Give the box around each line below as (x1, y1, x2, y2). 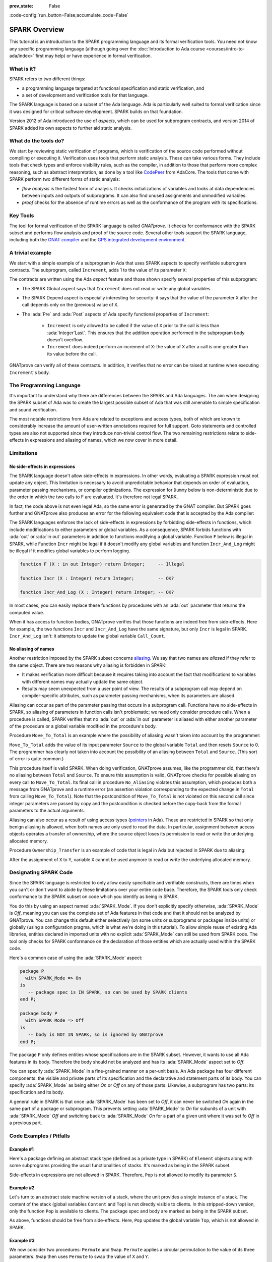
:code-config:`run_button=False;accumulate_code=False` (9, 12, 128, 18)
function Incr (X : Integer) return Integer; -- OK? (20, 575, 174, 581)
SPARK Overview (9, 25, 64, 34)
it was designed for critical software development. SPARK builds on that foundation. (9, 109, 183, 115)
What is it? (9, 65, 36, 72)
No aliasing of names (9, 646, 55, 652)
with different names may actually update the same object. (22, 678, 144, 685)
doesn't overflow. (47, 337, 84, 343)
